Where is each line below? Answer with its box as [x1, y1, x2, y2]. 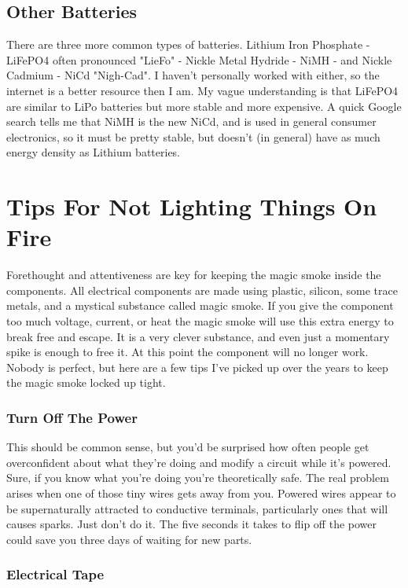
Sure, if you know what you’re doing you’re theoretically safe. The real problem [6, 469, 389, 486]
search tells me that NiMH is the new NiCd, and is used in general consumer [6, 113, 377, 130]
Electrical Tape [6, 564, 105, 584]
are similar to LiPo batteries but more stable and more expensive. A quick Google [6, 97, 402, 114]
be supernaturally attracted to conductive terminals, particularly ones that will [6, 500, 388, 516]
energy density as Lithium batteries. [6, 144, 181, 160]
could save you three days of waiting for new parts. [6, 531, 252, 547]
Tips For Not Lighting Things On [6, 190, 377, 222]
